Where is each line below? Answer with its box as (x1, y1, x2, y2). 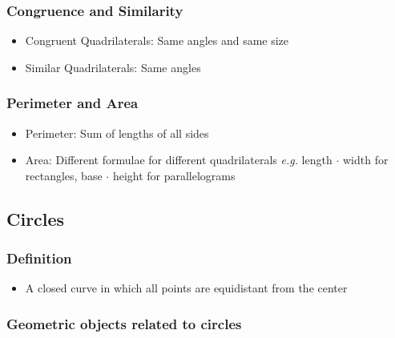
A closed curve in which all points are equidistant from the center (25, 280, 348, 296)
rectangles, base (25, 167, 103, 183)
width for (342, 151, 389, 168)
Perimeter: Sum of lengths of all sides (25, 124, 209, 141)
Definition (6, 248, 72, 268)
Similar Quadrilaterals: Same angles (25, 58, 201, 75)
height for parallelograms (112, 167, 236, 183)
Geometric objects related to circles (6, 313, 242, 333)
